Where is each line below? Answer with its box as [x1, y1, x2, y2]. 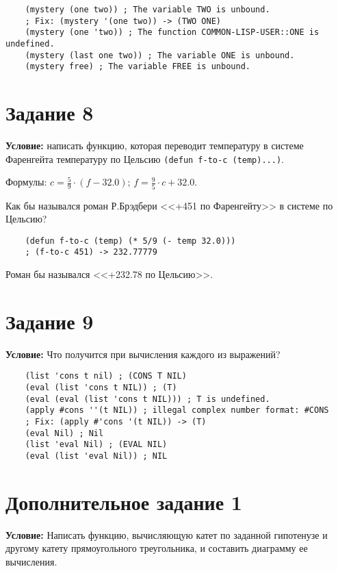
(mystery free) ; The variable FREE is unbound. [25, 62, 250, 72]
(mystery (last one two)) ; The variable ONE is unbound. [25, 50, 295, 60]
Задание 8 [5, 99, 94, 127]
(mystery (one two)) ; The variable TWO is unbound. [25, 5, 270, 14]
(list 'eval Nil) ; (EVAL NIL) [25, 440, 168, 450]
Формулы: [5, 175, 47, 189]
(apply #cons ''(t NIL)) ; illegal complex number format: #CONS [25, 405, 329, 416]
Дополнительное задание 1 [5, 487, 242, 516]
